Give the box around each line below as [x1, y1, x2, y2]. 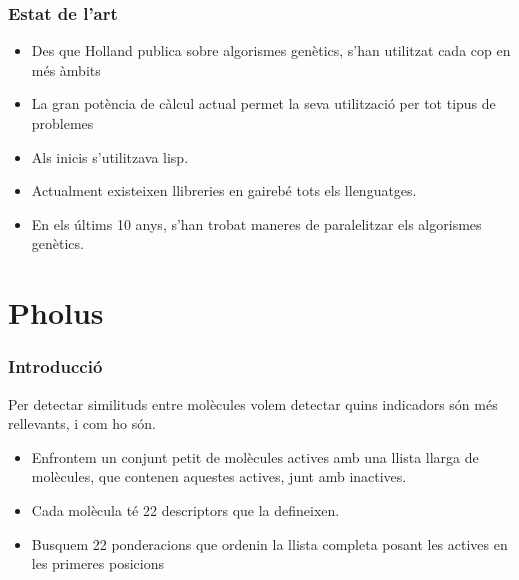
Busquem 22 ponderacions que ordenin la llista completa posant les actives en [31, 533, 508, 554]
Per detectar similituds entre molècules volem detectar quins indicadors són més [8, 393, 498, 414]
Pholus [8, 292, 104, 333]
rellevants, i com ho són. [8, 413, 156, 434]
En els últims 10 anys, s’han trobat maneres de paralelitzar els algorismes [31, 213, 482, 234]
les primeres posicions [31, 553, 164, 574]
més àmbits [31, 59, 101, 80]
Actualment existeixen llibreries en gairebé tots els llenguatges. [31, 180, 417, 201]
